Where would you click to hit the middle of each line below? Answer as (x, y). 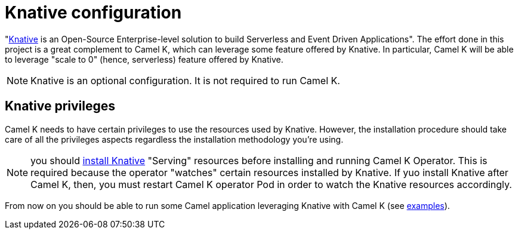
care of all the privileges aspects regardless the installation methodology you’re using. (174, 139)
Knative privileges (60, 106)
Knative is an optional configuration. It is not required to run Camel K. (185, 80)
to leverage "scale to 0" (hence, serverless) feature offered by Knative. (144, 59)
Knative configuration (93, 13)
